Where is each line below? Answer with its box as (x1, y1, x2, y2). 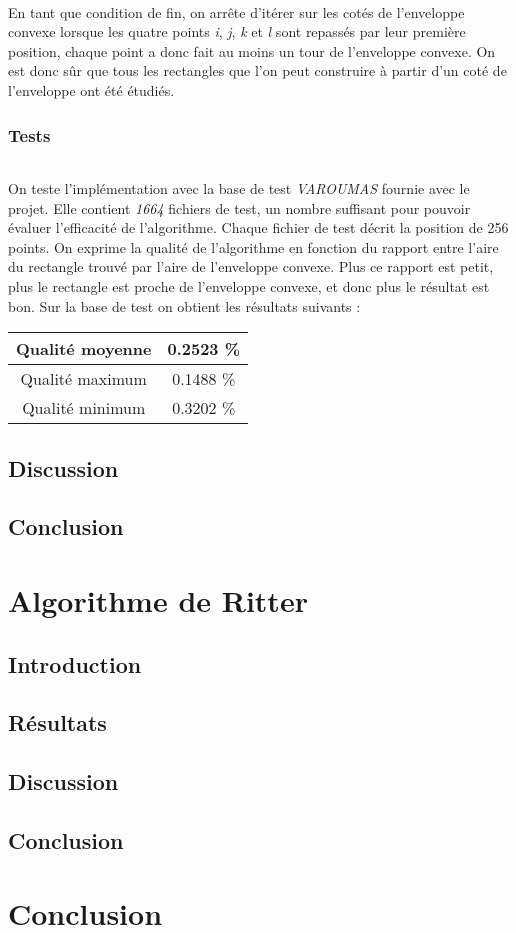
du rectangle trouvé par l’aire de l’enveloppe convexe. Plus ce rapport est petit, (8, 256, 494, 277)
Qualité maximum (20, 367, 147, 391)
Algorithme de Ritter (8, 579, 308, 620)
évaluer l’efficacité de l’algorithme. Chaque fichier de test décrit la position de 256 (8, 217, 509, 238)
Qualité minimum (22, 396, 146, 420)
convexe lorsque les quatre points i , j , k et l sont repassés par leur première (8, 21, 466, 42)
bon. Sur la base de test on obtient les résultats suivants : (8, 295, 361, 316)
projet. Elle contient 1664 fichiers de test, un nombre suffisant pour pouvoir (8, 197, 471, 218)
